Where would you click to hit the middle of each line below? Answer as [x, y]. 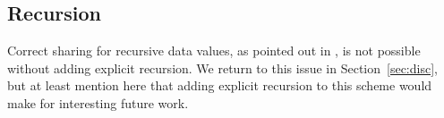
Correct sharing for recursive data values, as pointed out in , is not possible [214, 51]
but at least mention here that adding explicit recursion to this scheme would [220, 85]
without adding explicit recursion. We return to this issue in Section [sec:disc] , [222, 67]
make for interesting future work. [98, 102]
